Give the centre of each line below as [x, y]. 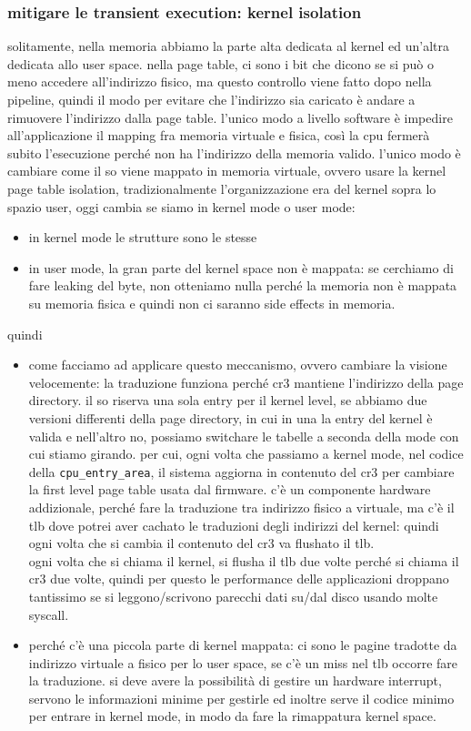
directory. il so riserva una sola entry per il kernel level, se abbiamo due [228, 400]
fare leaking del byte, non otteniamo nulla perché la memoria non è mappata [243, 285]
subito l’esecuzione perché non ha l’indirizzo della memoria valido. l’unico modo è [234, 152]
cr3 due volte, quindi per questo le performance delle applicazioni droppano [239, 579]
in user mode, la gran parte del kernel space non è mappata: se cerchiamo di [241, 267]
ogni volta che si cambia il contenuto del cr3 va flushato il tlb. [201, 543]
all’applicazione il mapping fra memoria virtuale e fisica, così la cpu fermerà [219, 135]
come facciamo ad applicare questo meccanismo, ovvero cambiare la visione [238, 365]
